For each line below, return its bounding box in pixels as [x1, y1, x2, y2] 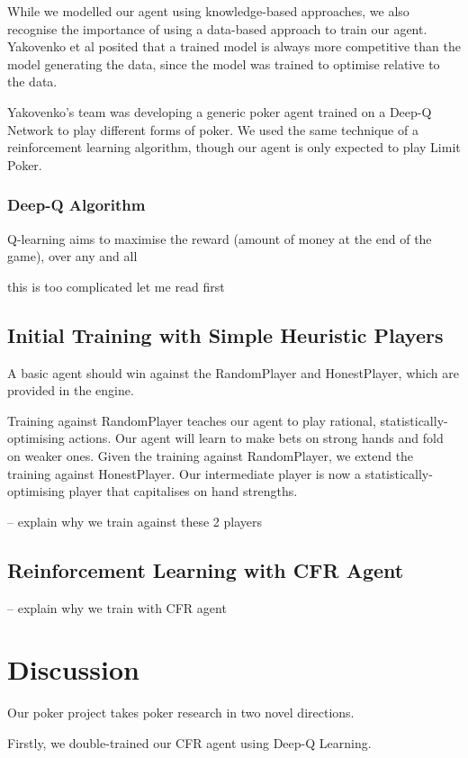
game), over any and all [7, 247, 138, 266]
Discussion [7, 651, 139, 688]
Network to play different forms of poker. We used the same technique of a [7, 120, 418, 139]
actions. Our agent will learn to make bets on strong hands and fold [68, 429, 444, 447]
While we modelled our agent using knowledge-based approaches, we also [7, 2, 409, 20]
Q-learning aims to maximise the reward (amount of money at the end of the [7, 229, 432, 248]
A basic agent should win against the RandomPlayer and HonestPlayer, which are [7, 363, 459, 382]
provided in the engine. [7, 381, 134, 400]
